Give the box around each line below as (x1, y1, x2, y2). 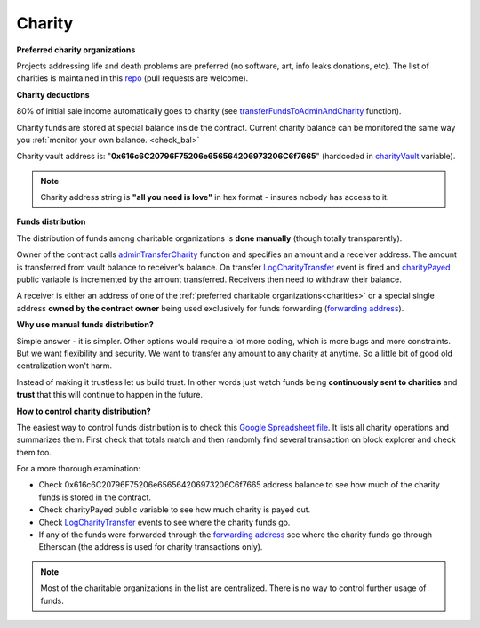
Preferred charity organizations (16, 44, 136, 55)
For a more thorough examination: (16, 463, 141, 474)
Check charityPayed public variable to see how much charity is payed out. (38, 504, 311, 515)
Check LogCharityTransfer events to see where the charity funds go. (38, 517, 291, 527)
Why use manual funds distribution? (16, 319, 155, 330)
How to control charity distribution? (16, 406, 151, 416)
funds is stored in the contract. (38, 492, 151, 503)
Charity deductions (16, 89, 90, 100)
